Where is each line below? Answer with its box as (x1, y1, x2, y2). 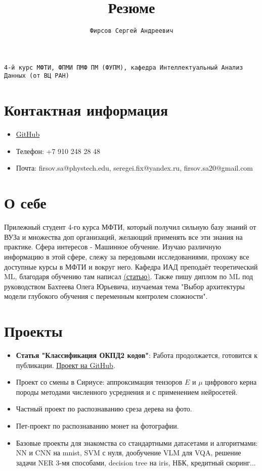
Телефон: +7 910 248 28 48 (16, 145, 101, 156)
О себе (4, 192, 47, 213)
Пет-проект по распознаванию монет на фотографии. (16, 420, 179, 431)
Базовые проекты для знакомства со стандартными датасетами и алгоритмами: (16, 437, 258, 448)
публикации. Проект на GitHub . (16, 359, 115, 370)
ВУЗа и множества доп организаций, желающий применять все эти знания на (4, 231, 243, 242)
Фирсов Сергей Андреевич (90, 27, 173, 35)
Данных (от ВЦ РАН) (4, 72, 69, 80)
